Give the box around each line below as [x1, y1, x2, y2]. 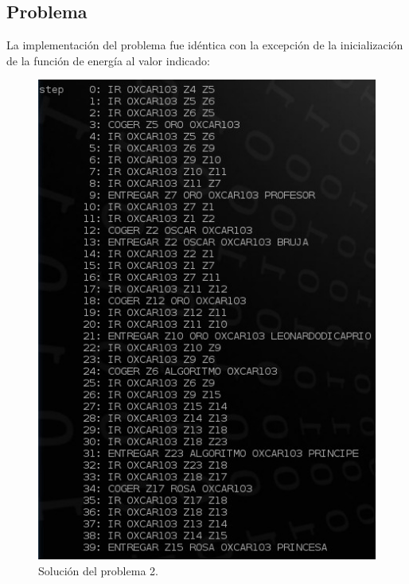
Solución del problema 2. [38, 563, 158, 579]
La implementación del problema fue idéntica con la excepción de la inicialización [6, 37, 403, 53]
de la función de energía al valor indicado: [6, 52, 210, 68]
